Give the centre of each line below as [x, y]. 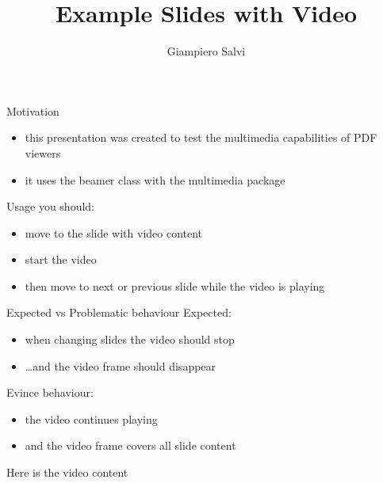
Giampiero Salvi [206, 51]
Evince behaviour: [50, 392]
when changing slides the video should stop [130, 339]
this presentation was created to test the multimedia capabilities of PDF [201, 137]
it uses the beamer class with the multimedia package [155, 179]
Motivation [33, 110]
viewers [43, 152]
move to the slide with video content [114, 232]
